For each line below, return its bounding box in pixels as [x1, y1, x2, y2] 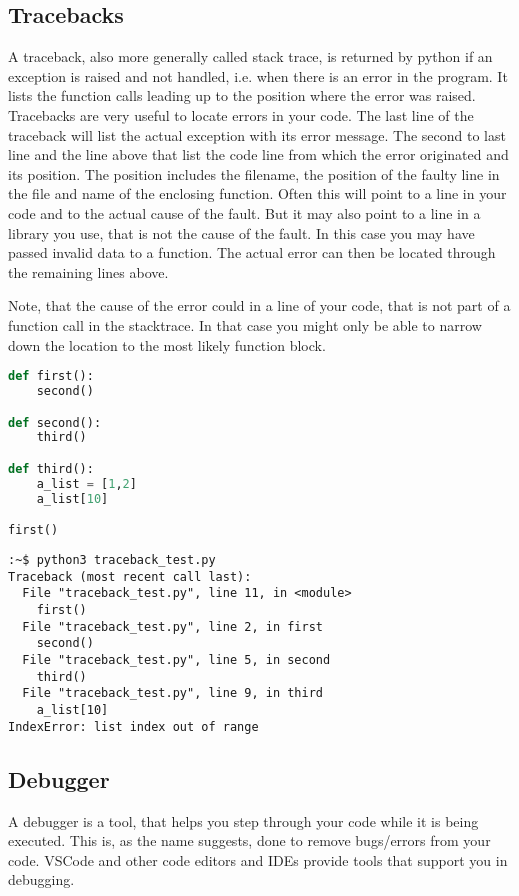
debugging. [8, 869, 75, 890]
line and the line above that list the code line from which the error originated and [8, 144, 509, 165]
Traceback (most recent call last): [8, 569, 252, 584]
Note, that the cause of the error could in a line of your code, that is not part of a [8, 295, 511, 316]
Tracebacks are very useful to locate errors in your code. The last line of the [8, 104, 474, 125]
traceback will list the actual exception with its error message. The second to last [8, 124, 506, 145]
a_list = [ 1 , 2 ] [36, 476, 137, 491]
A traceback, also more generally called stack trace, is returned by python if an [8, 46, 493, 67]
